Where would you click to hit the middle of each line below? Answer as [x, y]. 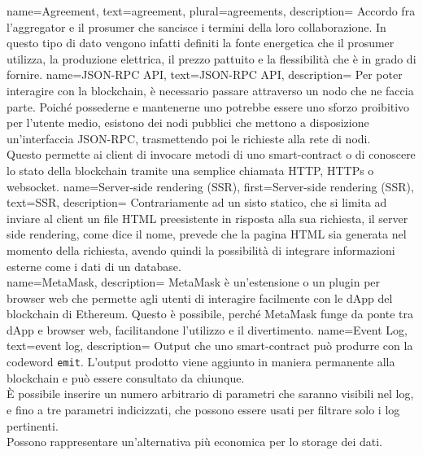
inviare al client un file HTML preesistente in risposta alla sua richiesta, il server [207, 218]
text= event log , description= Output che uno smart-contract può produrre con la [210, 346]
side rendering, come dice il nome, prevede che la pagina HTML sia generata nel [207, 234]
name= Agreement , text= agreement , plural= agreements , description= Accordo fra [211, 11]
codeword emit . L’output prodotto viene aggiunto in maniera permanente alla [201, 362]
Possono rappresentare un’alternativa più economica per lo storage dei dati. [194, 442]
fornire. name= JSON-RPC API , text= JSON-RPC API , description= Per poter [205, 74]
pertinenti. [33, 425]
